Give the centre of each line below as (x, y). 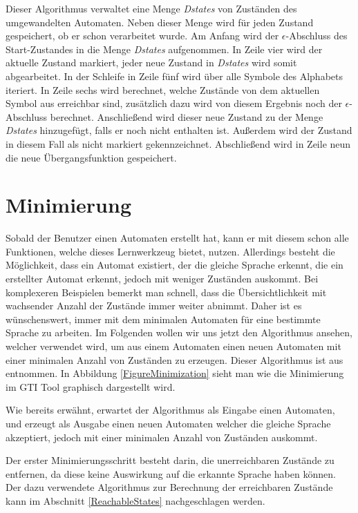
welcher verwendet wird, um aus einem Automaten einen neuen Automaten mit (173, 346)
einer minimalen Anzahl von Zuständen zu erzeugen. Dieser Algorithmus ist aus (175, 359)
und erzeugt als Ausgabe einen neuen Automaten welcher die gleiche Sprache (168, 423)
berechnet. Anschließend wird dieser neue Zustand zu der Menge (187, 116)
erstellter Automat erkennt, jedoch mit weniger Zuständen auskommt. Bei (162, 279)
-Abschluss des (317, 36)
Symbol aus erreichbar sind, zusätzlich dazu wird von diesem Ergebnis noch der (174, 103)
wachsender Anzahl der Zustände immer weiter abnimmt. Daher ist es (154, 306)
